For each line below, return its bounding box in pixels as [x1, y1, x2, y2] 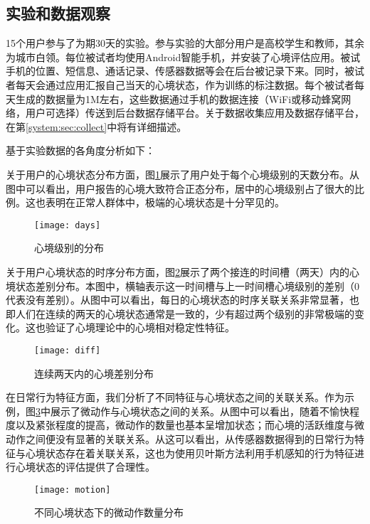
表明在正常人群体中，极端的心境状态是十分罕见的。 [45, 195, 285, 210]
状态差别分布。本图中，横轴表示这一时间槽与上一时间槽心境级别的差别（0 [15, 278, 359, 293]
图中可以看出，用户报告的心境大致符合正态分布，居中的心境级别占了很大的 [6, 181, 354, 196]
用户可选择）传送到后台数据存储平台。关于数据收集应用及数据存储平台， [25, 105, 364, 120]
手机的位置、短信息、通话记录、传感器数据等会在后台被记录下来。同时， [6, 63, 344, 78]
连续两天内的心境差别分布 [34, 365, 154, 380]
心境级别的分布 [34, 240, 104, 255]
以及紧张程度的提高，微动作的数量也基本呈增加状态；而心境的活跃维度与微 [15, 417, 364, 432]
